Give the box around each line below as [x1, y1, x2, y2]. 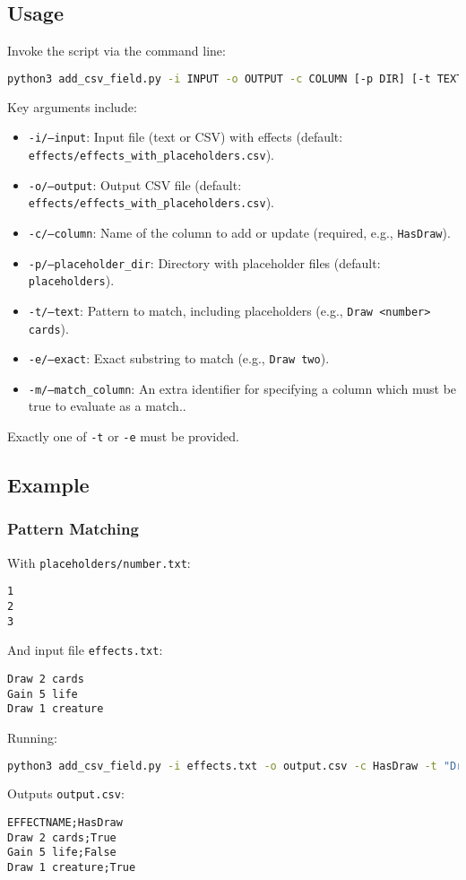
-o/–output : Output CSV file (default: [28, 175, 242, 194]
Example [7, 471, 90, 499]
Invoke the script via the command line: [7, 41, 226, 60]
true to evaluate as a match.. [28, 396, 186, 415]
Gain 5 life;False [7, 846, 116, 859]
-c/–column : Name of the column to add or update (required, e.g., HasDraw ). [28, 222, 451, 241]
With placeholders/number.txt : [7, 553, 191, 571]
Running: [7, 728, 57, 746]
